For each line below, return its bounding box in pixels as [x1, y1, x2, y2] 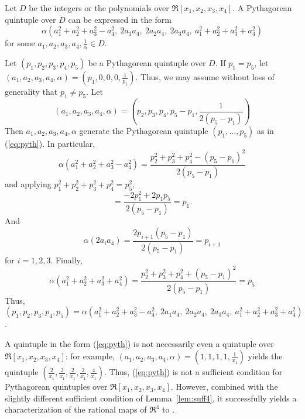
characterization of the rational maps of [5, 403, 147, 415]
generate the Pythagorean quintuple [79, 124, 208, 136]
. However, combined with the [170, 380, 278, 393]
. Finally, [50, 253, 83, 266]
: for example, [65, 350, 115, 362]
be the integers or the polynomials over [29, 2, 169, 13]
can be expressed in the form [68, 13, 172, 25]
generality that [5, 85, 58, 98]
